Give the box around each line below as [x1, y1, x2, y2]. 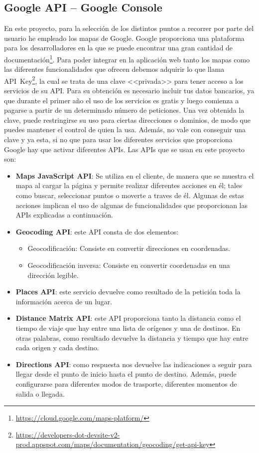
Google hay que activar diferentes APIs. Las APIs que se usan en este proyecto [4, 144, 245, 154]
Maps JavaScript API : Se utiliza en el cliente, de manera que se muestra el [15, 170, 254, 181]
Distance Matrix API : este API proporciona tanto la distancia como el [15, 313, 241, 323]
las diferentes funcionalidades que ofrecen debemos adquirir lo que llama [4, 64, 225, 74]
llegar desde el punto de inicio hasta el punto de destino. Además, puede [15, 369, 237, 379]
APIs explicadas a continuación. [15, 210, 113, 220]
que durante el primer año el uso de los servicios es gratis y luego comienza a [4, 95, 239, 105]
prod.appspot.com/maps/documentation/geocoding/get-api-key [15, 439, 210, 450]
